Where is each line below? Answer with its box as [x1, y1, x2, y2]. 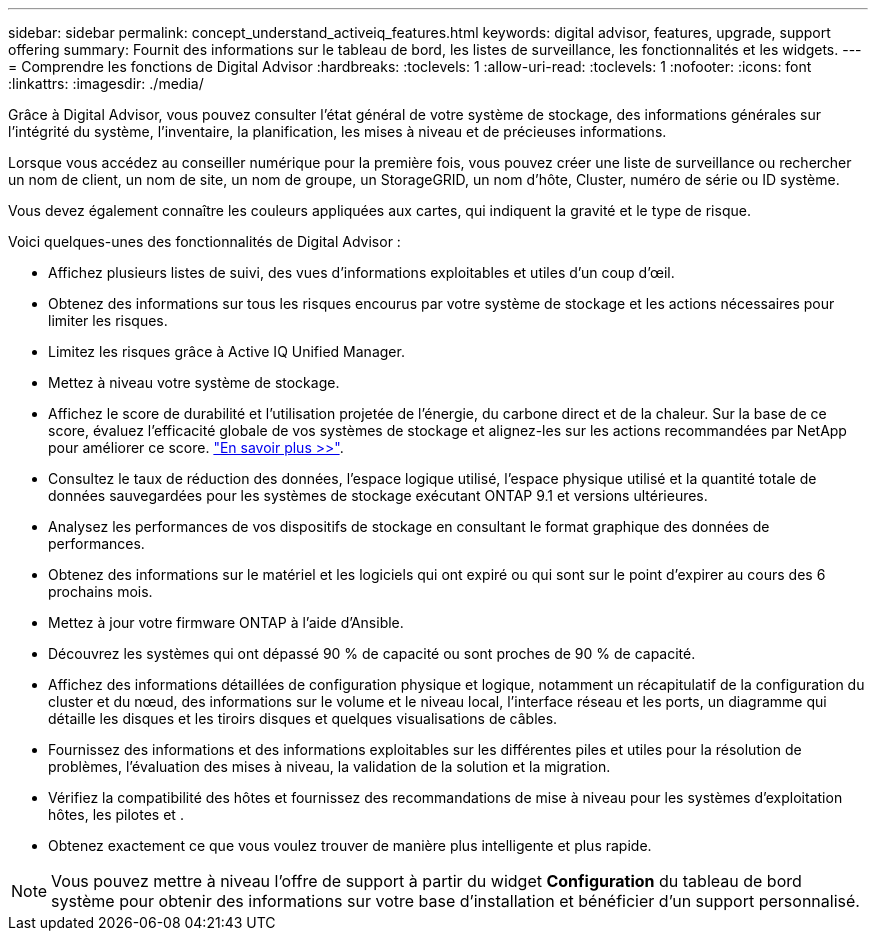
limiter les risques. [48, 312, 168, 329]
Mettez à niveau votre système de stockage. [48, 374, 340, 391]
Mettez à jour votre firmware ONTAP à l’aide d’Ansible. [48, 614, 404, 631]
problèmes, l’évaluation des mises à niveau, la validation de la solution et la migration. [48, 758, 611, 775]
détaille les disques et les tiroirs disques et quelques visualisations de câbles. [48, 710, 558, 727]
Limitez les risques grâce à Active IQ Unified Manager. [48, 343, 405, 360]
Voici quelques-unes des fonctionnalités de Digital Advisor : [8, 233, 401, 250]
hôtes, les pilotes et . [48, 806, 184, 823]
